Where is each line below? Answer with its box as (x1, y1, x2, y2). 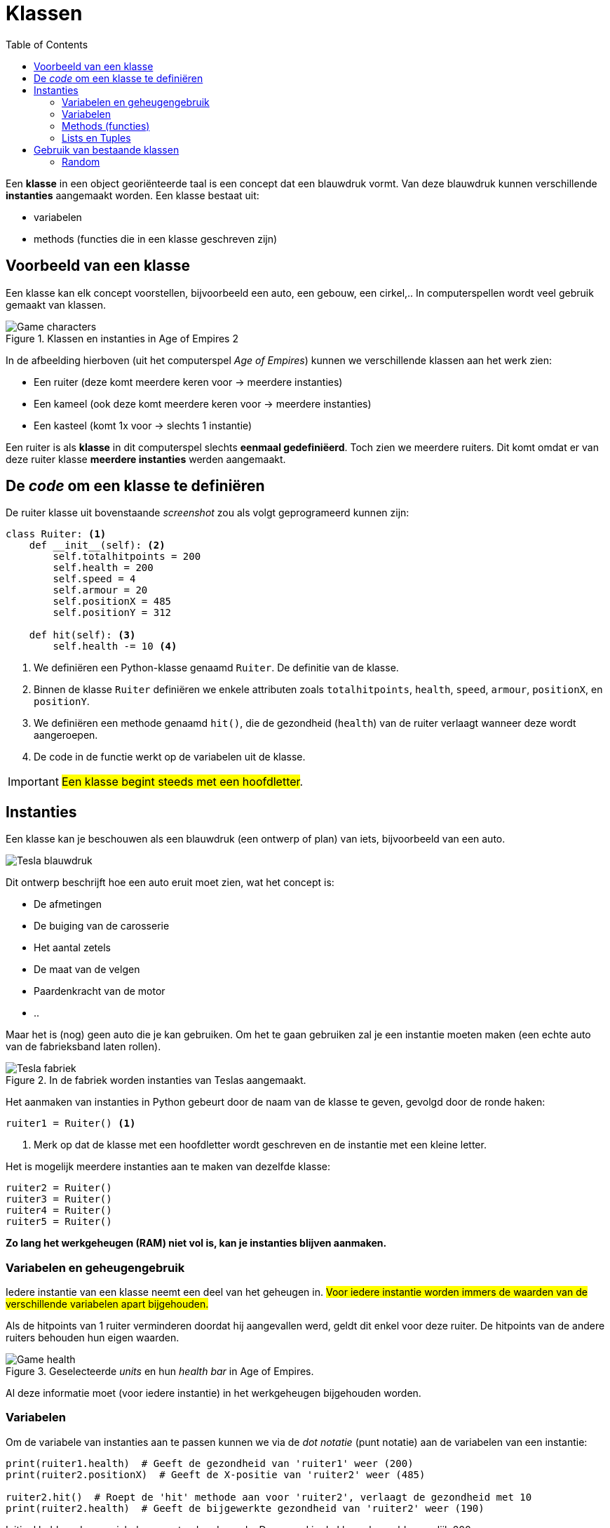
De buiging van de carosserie (34, 920, 170, 932)
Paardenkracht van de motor (34, 985, 165, 998)
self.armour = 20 (53, 584, 148, 596)
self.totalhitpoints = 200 (53, 551, 201, 563)
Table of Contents (6, 38, 88, 51)
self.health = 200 (53, 562, 154, 574)
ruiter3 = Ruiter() (6, 1193, 112, 1205)
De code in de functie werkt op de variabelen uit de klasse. (34, 751, 306, 763)
